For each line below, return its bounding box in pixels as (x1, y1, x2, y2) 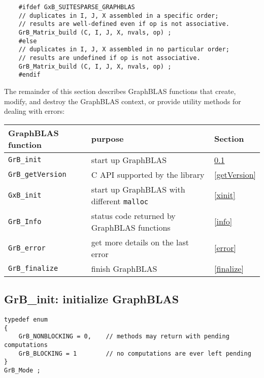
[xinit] (214, 189, 236, 201)
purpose (91, 133, 124, 145)
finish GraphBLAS (91, 262, 157, 274)
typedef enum (4, 316, 48, 323)
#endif (18, 71, 41, 79)
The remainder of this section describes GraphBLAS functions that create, (4, 85, 236, 96)
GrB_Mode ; (4, 366, 41, 374)
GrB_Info (8, 217, 42, 226)
